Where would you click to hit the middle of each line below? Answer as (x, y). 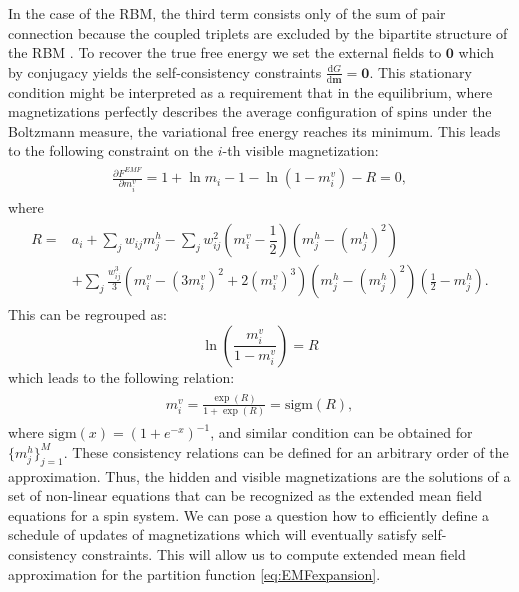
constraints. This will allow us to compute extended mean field (273, 553)
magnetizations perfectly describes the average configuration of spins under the (250, 111)
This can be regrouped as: (87, 314)
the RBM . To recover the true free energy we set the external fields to (225, 52)
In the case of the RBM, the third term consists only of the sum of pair (227, 13)
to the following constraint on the (111, 150)
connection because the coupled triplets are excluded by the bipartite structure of (258, 32)
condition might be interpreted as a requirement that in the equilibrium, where (250, 91)
